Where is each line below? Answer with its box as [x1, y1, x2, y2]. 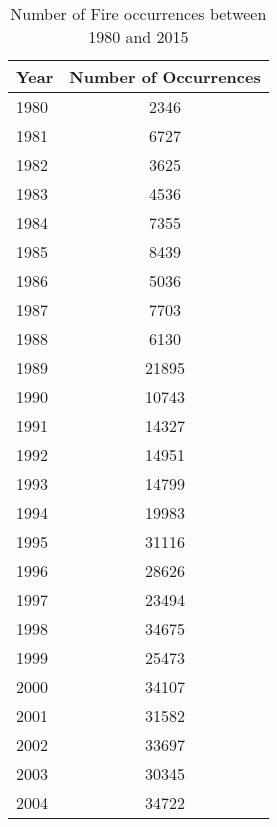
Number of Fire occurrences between [10, 2, 267, 25]
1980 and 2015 [88, 25, 189, 48]
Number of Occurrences [69, 65, 261, 88]
